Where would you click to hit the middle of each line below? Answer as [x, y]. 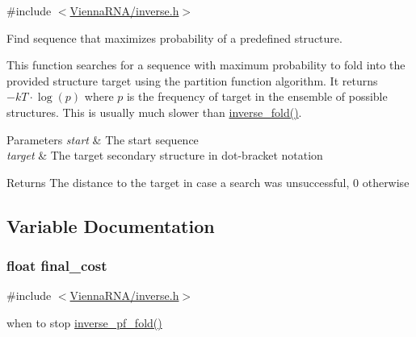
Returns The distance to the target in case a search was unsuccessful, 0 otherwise [208, 182]
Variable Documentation [111, 225]
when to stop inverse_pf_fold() [84, 322]
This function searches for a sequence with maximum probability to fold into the [206, 65]
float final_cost [57, 266]
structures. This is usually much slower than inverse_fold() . [154, 112]
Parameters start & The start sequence [103, 139]
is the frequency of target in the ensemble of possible [257, 96]
